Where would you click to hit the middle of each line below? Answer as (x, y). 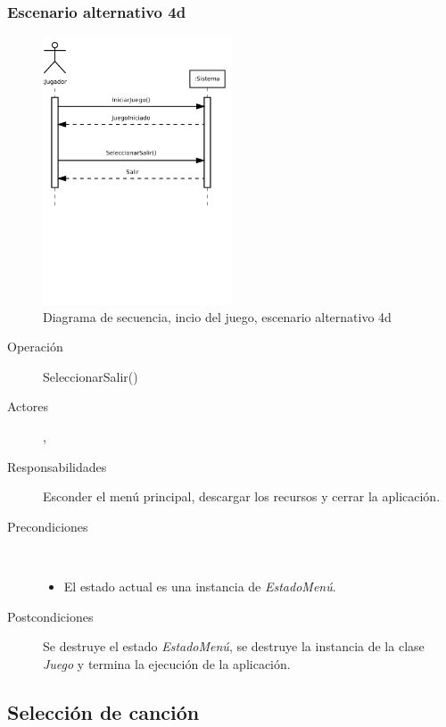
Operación (35, 347)
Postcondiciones (50, 616)
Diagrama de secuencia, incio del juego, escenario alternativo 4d (217, 316)
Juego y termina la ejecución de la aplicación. (167, 663)
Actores (28, 406)
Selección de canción (103, 711)
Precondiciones (48, 526)
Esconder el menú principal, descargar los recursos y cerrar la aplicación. (242, 496)
